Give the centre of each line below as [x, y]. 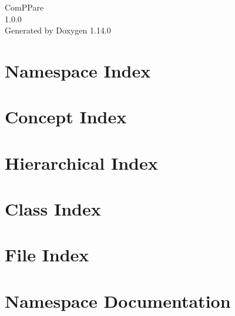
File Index [47, 255]
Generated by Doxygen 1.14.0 [58, 30]
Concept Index [66, 117]
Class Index [53, 209]
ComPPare [24, 7]
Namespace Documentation [118, 300]
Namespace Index [78, 70]
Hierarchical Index [81, 162]
